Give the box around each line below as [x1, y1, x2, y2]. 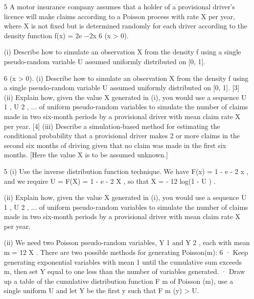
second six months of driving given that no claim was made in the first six [4, 140, 226, 150]
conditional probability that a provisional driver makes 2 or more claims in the [4, 130, 240, 141]
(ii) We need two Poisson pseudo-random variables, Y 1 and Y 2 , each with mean [4, 237, 250, 248]
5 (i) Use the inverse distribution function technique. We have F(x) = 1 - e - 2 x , [4, 166, 249, 176]
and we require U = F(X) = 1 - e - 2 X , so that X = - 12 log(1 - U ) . [4, 175, 216, 186]
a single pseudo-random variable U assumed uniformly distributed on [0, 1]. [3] [4, 82, 240, 93]
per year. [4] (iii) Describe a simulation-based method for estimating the [4, 121, 220, 131]
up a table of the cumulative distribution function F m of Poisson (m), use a [4, 275, 233, 286]
